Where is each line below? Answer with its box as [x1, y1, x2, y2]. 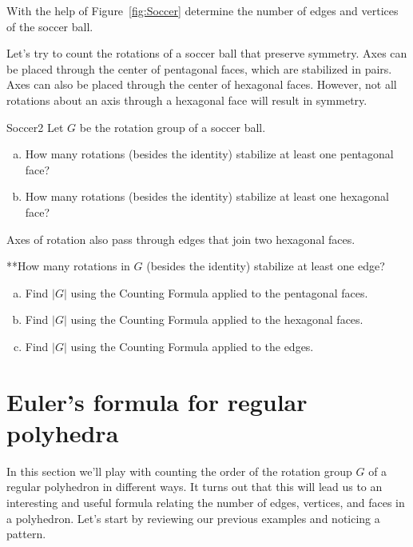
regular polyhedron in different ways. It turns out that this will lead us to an [6, 478, 383, 495]
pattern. [6, 525, 46, 542]
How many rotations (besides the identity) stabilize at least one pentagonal [25, 146, 394, 162]
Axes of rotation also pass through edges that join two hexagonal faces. [6, 230, 355, 247]
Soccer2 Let [6, 118, 64, 135]
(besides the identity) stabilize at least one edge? [146, 258, 385, 274]
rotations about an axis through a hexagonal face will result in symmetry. [6, 91, 367, 108]
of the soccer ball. [6, 18, 93, 34]
